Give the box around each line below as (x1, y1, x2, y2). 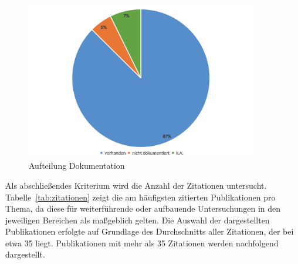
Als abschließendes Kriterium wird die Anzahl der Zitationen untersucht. (5, 179, 267, 191)
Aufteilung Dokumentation (29, 159, 125, 172)
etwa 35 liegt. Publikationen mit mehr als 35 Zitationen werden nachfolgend (5, 236, 279, 249)
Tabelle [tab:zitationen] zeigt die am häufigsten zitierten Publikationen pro (5, 191, 276, 203)
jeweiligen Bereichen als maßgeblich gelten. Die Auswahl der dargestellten (5, 213, 270, 226)
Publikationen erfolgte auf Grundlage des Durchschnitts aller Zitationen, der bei (5, 225, 294, 238)
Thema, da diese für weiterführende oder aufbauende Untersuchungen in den (5, 202, 280, 215)
